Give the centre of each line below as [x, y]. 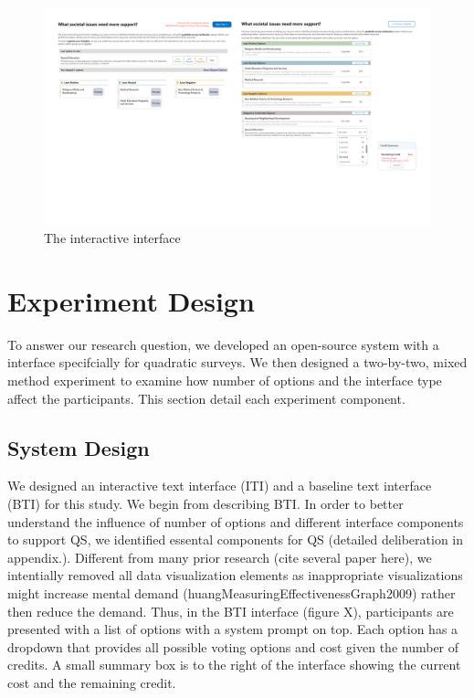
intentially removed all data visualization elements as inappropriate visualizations [235, 575]
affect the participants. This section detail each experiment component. [206, 398]
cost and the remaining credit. [92, 682]
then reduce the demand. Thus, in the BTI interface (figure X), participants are [231, 611]
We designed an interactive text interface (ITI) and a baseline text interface [220, 486]
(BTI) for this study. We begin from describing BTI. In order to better [205, 503]
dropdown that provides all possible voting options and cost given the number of [233, 646]
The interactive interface [112, 238]
